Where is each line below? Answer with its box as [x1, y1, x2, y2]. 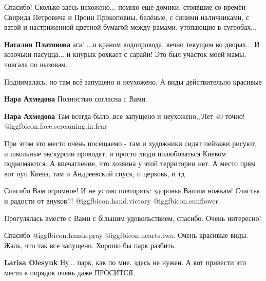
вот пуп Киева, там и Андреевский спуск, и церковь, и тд [4, 168, 185, 178]
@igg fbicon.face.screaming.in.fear [4, 121, 107, 131]
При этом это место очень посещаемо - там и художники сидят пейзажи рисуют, [4, 137, 257, 148]
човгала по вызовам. [4, 58, 68, 69]
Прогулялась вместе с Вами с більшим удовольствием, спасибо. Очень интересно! [4, 212, 261, 223]
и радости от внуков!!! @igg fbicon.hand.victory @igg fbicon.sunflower [4, 195, 218, 206]
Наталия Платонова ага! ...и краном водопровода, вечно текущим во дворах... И [4, 38, 260, 49]
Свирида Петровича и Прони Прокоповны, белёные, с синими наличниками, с [4, 11, 250, 22]
